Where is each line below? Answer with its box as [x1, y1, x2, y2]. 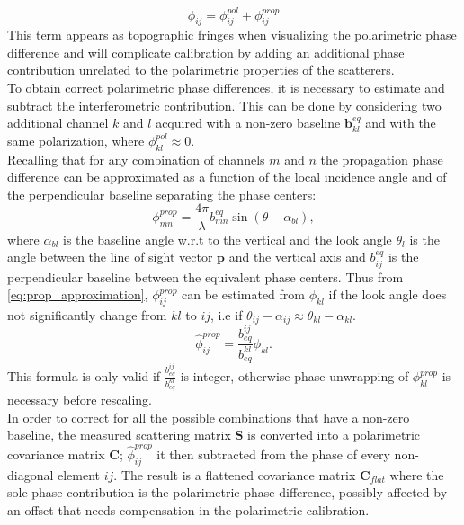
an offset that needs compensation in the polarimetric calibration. [7, 500, 370, 519]
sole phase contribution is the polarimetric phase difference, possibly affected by [7, 483, 448, 502]
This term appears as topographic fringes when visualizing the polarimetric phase [7, 25, 457, 44]
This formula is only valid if [7, 367, 161, 386]
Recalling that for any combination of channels [7, 149, 265, 168]
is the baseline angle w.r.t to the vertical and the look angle [63, 229, 392, 248]
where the [389, 465, 444, 484]
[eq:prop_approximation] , [7, 285, 148, 304]
